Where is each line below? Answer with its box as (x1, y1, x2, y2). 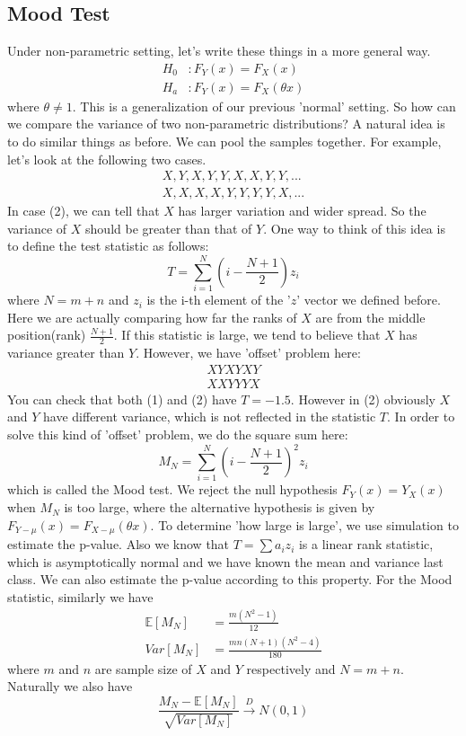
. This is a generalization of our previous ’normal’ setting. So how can (72, 96, 456, 115)
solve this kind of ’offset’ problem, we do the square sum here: (7, 425, 348, 444)
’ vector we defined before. (296, 290, 441, 309)
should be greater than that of (85, 218, 252, 237)
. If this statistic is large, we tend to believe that (113, 325, 381, 344)
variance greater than (7, 343, 125, 362)
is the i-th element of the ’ (146, 290, 291, 309)
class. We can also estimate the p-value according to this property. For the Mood (7, 570, 453, 589)
